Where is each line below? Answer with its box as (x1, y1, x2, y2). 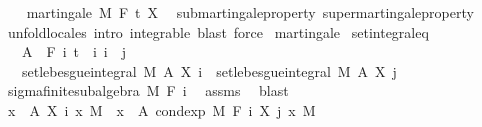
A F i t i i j (21, 41, 127, 62)
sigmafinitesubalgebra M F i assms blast (7, 80, 289, 101)
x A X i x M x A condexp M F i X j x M (7, 99, 316, 120)
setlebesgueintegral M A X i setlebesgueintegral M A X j (21, 60, 397, 81)
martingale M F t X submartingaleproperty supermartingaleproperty (26, 2, 474, 22)
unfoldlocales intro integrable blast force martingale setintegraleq (7, 21, 429, 42)
